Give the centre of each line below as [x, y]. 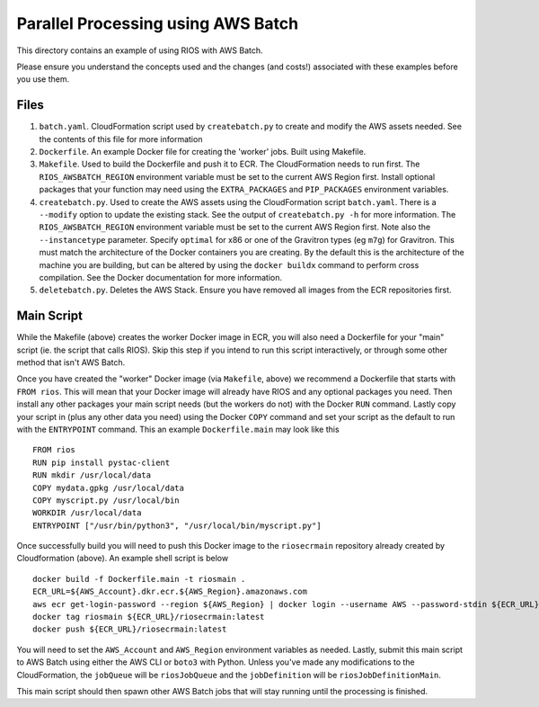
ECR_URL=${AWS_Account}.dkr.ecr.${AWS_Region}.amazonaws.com [170, 592]
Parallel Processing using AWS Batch [158, 23]
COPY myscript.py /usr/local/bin [106, 500]
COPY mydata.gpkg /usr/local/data [108, 488]
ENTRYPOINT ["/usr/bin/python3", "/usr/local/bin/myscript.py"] [177, 525]
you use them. [43, 79]
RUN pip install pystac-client [102, 462]
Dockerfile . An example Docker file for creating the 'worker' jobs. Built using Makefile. [203, 152]
